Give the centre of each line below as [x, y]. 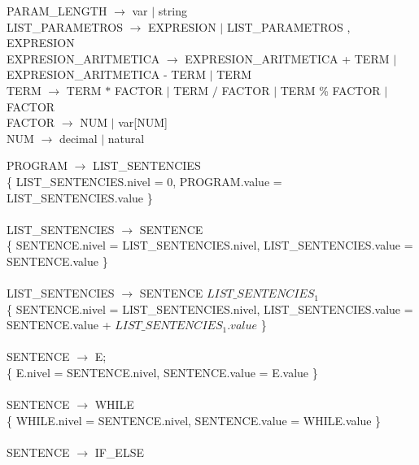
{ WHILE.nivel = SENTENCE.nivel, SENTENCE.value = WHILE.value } [194, 420]
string [172, 11]
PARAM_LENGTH [57, 11]
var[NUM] [143, 122]
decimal [78, 138]
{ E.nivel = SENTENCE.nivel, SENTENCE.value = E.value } [162, 373]
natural [126, 138]
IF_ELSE [119, 452]
